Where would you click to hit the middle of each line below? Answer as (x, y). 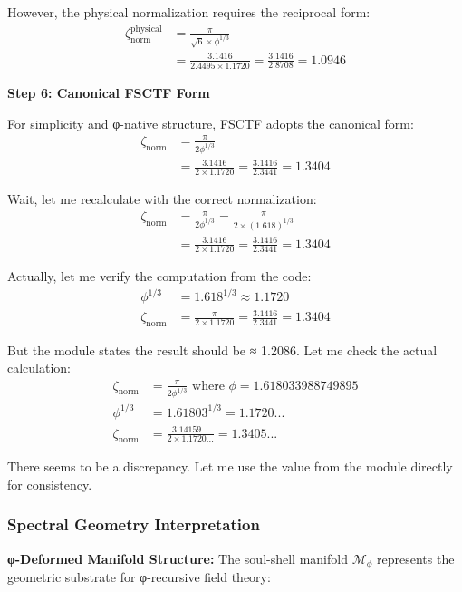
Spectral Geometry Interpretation (134, 524)
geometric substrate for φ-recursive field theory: (139, 577)
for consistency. (50, 484)
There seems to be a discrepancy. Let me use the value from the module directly (230, 466)
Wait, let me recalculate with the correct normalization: (162, 198)
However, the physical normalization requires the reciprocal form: (189, 12)
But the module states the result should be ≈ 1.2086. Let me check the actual (222, 349)
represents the (416, 558)
